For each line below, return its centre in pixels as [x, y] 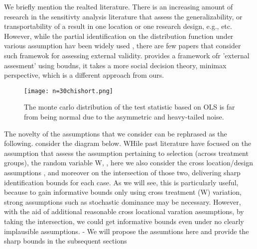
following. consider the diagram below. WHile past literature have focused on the [128, 143]
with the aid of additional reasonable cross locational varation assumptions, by [124, 211]
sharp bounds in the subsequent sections [65, 241]
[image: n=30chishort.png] [68, 91]
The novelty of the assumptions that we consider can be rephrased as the [116, 133]
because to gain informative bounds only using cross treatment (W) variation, [123, 192]
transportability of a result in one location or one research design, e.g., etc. [118, 26]
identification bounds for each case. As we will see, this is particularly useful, [121, 182]
